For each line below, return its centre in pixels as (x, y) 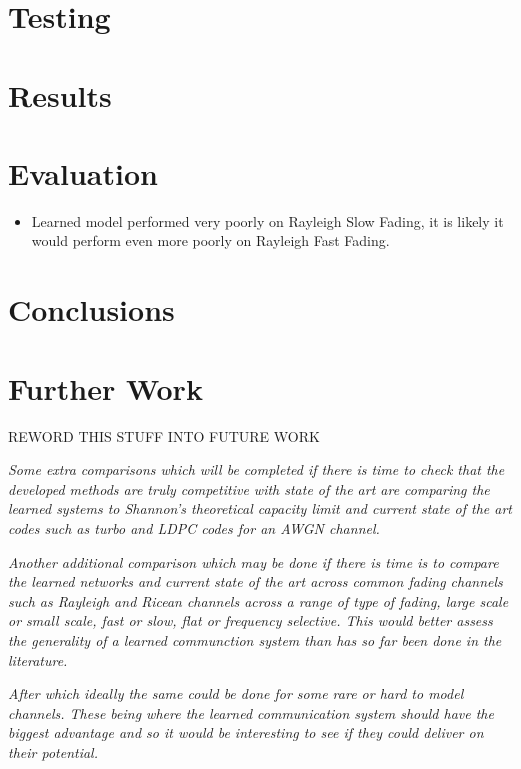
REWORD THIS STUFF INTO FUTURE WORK (164, 435)
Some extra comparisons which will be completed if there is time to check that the (256, 469)
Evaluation (83, 172)
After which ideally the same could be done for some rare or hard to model (236, 693)
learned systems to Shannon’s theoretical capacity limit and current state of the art (260, 508)
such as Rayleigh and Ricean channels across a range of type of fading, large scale (258, 600)
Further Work (105, 387)
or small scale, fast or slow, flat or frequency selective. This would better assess (250, 620)
